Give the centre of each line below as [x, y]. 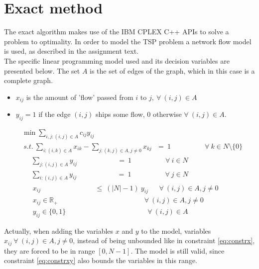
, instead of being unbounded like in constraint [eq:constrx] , [164, 240]
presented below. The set [42, 70]
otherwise [167, 114]
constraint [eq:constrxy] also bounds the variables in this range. [101, 260]
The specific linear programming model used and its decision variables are [117, 60]
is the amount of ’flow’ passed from [80, 97]
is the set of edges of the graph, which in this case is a [172, 70]
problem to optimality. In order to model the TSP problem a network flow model [128, 41]
